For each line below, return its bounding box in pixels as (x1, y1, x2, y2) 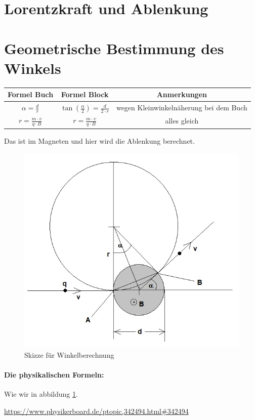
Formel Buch (8, 89, 54, 100)
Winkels (4, 57, 61, 78)
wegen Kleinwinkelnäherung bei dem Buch (116, 102, 247, 113)
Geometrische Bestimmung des (4, 37, 224, 58)
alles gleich (165, 115, 199, 126)
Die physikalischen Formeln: (4, 369, 104, 380)
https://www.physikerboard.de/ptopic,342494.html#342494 (4, 405, 189, 416)
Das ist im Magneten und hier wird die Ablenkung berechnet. (4, 135, 195, 146)
